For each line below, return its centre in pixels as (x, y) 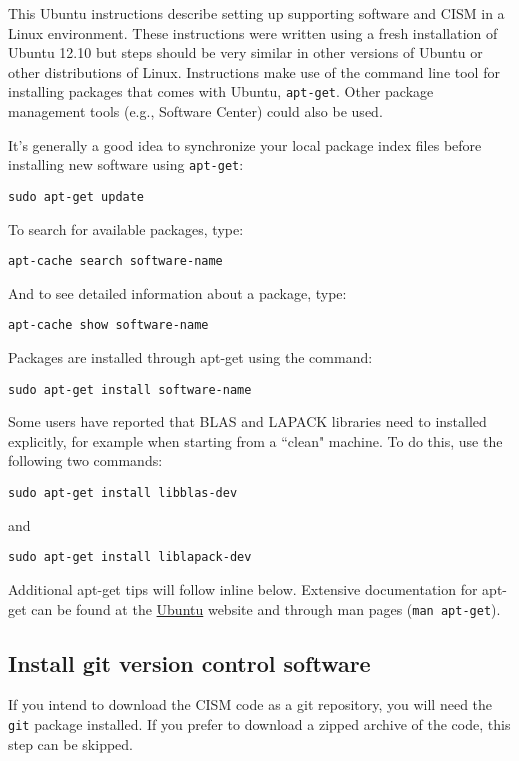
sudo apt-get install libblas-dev (123, 493)
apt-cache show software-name (108, 325)
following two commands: (85, 460)
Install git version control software (189, 662)
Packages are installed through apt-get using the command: (190, 357)
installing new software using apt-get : (126, 164)
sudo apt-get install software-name (130, 389)
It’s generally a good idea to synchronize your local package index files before (245, 144)
